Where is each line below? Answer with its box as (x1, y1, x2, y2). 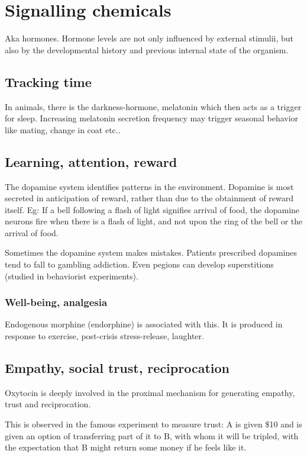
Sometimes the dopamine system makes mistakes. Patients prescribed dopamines (5, 246, 298, 259)
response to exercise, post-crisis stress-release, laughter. (5, 330, 204, 342)
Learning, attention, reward (5, 152, 177, 170)
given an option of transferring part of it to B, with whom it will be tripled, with (5, 429, 299, 442)
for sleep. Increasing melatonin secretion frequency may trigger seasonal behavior (5, 112, 299, 124)
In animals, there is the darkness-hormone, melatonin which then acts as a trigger (5, 100, 302, 112)
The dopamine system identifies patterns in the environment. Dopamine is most (5, 180, 294, 192)
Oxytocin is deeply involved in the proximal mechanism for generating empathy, (5, 386, 295, 398)
